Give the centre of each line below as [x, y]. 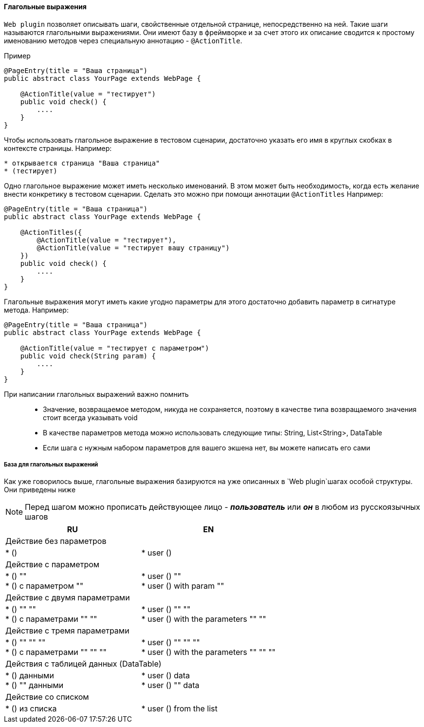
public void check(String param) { [88, 356]
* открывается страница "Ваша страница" [82, 163]
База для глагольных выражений [51, 465]
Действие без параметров [56, 541]
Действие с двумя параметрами [68, 598]
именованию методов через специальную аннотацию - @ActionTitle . [123, 40]
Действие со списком [47, 697]
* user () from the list [179, 709]
